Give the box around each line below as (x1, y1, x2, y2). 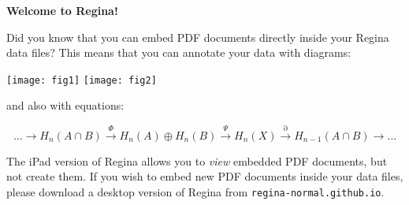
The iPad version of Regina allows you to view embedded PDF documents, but (6, 152, 388, 169)
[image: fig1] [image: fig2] (6, 74, 157, 86)
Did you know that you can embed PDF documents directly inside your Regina (6, 28, 389, 45)
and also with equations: (6, 97, 125, 114)
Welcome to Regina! (6, 2, 118, 18)
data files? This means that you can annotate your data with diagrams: (6, 44, 351, 61)
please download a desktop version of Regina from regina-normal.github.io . (6, 184, 385, 200)
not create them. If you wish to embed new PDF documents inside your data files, (6, 168, 403, 184)
